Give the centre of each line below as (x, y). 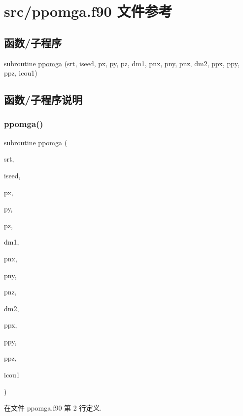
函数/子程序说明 (43, 100)
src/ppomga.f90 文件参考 (88, 11)
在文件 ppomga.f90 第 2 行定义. (53, 408)
